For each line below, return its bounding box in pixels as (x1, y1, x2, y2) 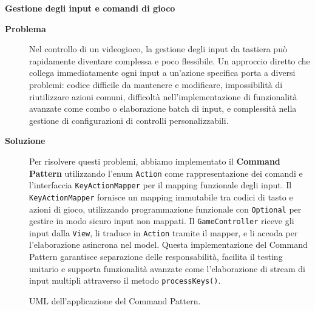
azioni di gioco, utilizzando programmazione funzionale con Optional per (29, 202, 302, 215)
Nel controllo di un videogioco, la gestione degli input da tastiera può (29, 43, 287, 55)
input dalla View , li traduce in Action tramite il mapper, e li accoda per (29, 226, 298, 239)
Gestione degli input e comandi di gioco (5, 2, 175, 14)
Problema (5, 22, 46, 35)
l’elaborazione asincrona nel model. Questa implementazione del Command (29, 238, 308, 251)
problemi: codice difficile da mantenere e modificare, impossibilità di (29, 78, 283, 91)
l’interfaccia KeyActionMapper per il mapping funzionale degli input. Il (29, 179, 292, 191)
